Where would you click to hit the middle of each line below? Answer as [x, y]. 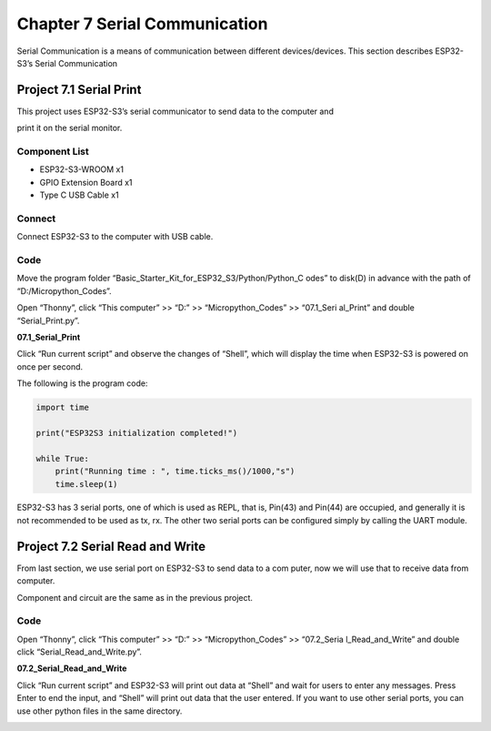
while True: [63, 458]
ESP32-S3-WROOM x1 [82, 169]
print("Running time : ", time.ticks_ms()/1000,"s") [175, 472]
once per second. [50, 366]
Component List [53, 152]
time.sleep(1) [86, 484]
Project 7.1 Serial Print [79, 90]
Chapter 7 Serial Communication [142, 24]
